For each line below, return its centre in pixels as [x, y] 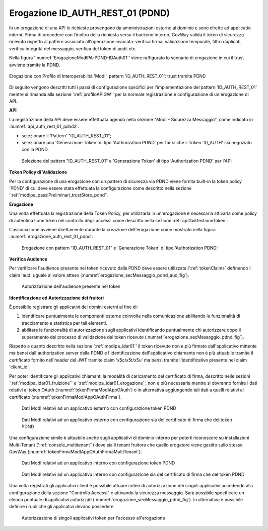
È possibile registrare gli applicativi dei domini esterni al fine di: [74, 307]
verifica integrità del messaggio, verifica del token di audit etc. [73, 48]
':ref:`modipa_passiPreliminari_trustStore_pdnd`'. [59, 195]
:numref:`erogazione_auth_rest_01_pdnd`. [51, 237]
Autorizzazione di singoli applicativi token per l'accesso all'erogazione [94, 518]
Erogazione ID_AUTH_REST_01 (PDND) [90, 13]
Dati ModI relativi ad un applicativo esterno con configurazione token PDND [99, 408]
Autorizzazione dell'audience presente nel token [71, 286]
